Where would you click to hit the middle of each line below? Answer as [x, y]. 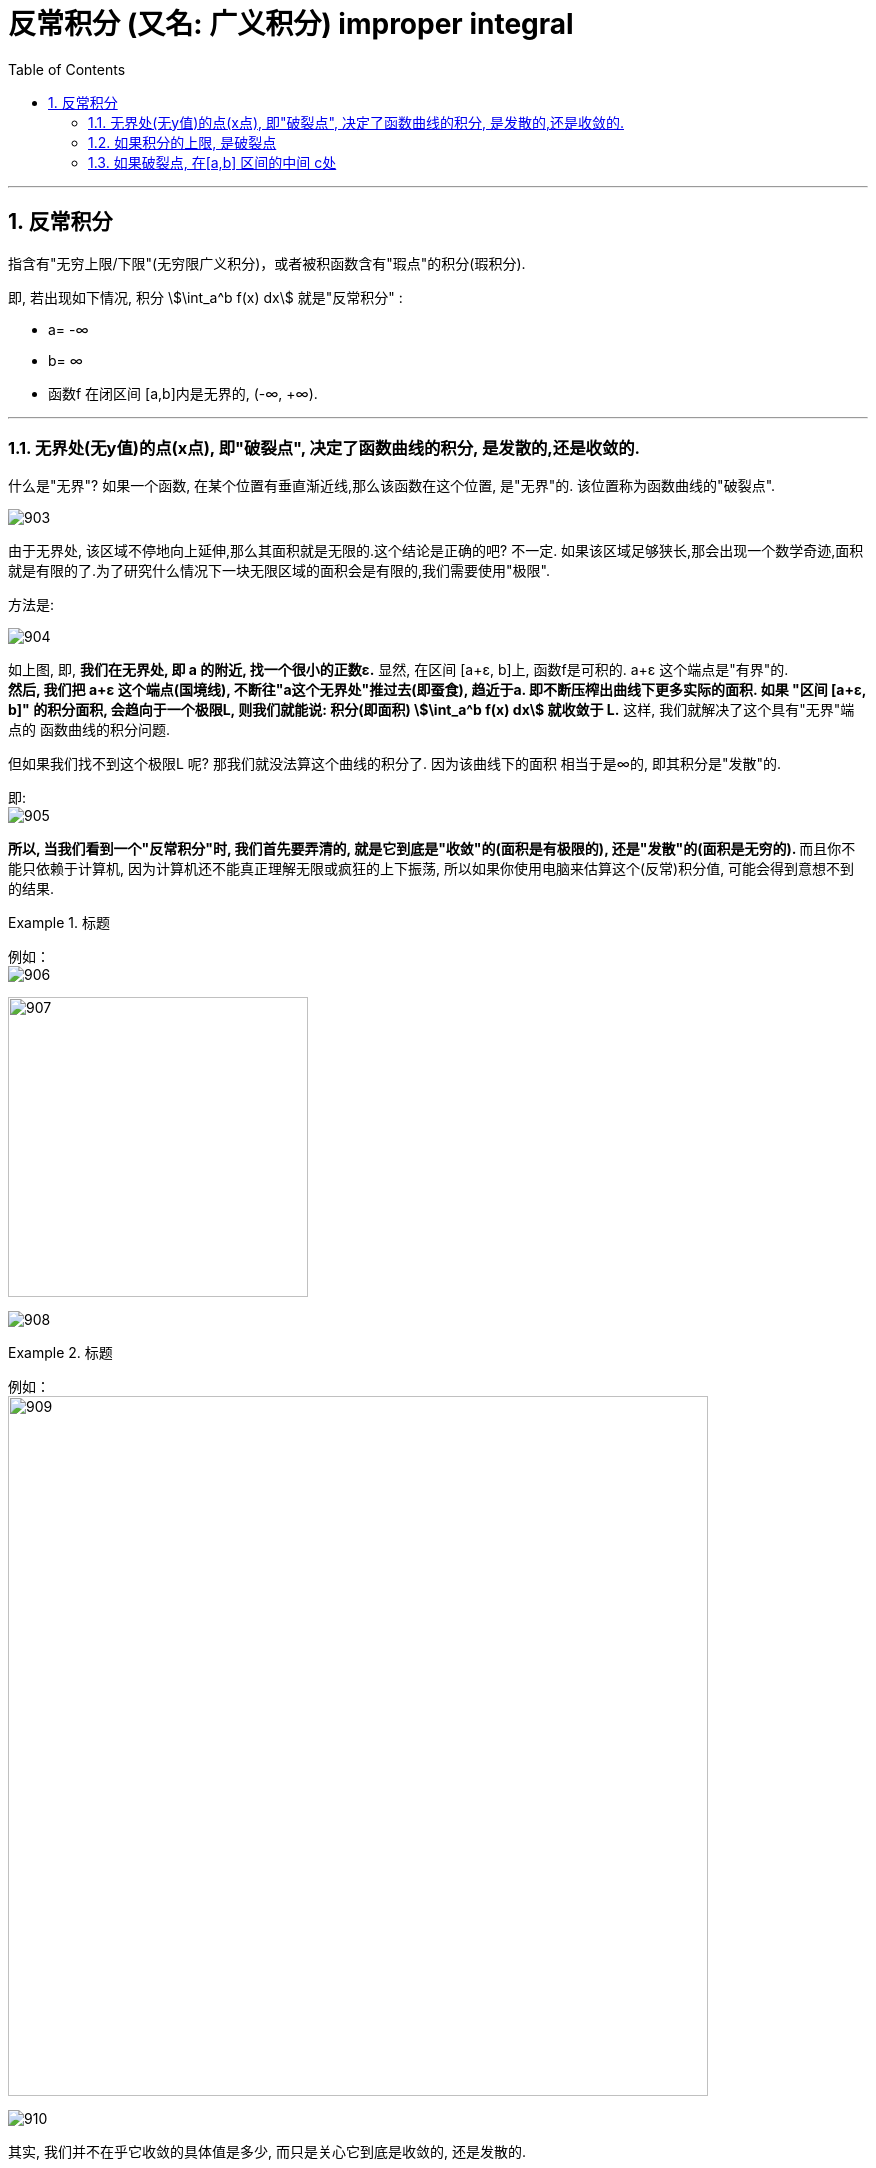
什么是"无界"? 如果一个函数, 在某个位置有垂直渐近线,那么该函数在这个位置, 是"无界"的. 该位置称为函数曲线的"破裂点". [392, 486]
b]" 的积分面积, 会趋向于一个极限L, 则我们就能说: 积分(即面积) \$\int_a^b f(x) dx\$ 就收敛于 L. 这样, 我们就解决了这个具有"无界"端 [431, 710]
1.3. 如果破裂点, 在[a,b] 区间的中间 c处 [212, 162]
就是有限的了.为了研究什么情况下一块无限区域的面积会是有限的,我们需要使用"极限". [279, 571]
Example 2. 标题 [60, 1353]
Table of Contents [67, 69]
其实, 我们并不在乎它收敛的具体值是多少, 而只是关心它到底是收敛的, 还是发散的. [267, 2152]
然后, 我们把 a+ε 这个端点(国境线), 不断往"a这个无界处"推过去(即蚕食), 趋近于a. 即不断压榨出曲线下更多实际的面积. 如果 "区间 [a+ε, [437, 690]
